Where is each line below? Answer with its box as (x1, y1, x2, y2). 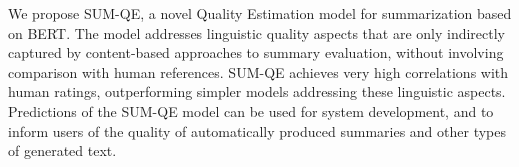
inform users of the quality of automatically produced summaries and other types (8, 120, 506, 141)
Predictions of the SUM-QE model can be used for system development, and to (8, 100, 494, 121)
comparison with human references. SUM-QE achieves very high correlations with (8, 61, 509, 82)
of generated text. (8, 140, 117, 161)
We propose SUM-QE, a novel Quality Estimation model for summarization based (8, 3, 512, 23)
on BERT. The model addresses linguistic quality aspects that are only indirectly (8, 22, 505, 43)
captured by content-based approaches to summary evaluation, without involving (8, 42, 504, 63)
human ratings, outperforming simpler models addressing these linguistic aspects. (8, 81, 506, 102)
